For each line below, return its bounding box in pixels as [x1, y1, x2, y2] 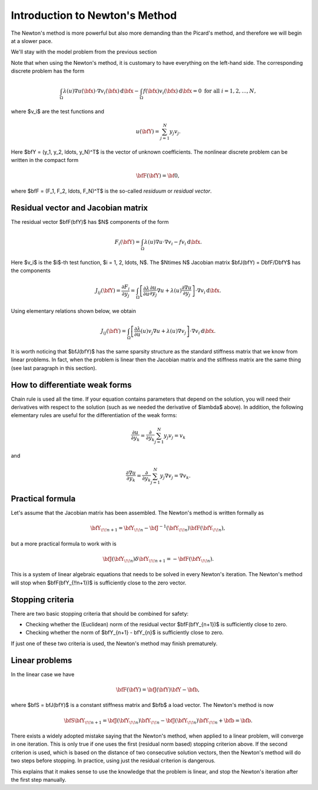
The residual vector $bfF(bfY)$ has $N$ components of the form [11, 218, 169, 225]
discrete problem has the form [11, 68, 85, 75]
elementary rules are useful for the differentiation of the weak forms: [11, 412, 177, 419]
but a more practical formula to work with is [11, 540, 117, 547]
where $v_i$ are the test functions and [11, 108, 104, 115]
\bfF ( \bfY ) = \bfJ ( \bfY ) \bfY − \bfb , [115, 686, 200, 693]
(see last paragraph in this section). [11, 364, 97, 371]
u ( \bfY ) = [135, 128, 160, 135]
